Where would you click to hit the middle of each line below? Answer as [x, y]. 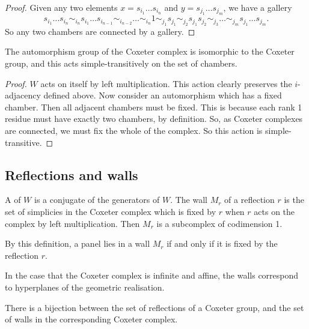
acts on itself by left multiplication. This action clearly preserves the [166, 83]
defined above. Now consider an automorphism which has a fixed [163, 95]
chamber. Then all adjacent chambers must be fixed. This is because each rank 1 [154, 107]
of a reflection [249, 200]
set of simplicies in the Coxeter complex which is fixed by [111, 211]
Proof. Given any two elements [61, 7]
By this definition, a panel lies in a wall [78, 243]
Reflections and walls [72, 174]
